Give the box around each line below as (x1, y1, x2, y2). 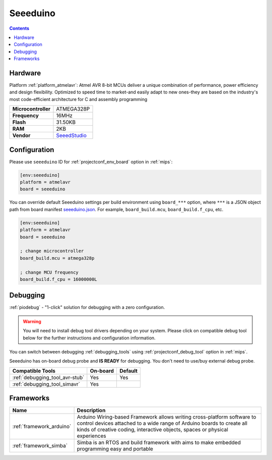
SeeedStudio (56, 132, 87, 139)
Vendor (12, 132, 31, 139)
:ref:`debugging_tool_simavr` (12, 380, 81, 387)
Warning (23, 318, 41, 324)
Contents (9, 25, 30, 31)
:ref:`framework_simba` (12, 442, 68, 449)
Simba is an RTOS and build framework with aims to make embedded (77, 439, 241, 446)
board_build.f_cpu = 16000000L (20, 276, 98, 282)
